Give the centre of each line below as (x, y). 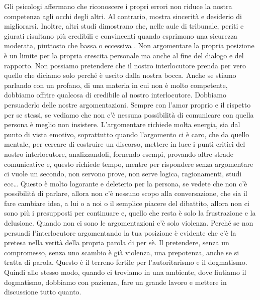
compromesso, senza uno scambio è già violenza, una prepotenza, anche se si (122, 252)
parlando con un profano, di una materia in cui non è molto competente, (116, 85)
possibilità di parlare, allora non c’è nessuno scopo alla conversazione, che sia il (126, 193)
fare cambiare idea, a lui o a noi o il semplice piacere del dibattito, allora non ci (127, 203)
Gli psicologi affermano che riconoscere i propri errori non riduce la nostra (118, 6)
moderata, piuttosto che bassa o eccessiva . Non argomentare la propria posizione (129, 45)
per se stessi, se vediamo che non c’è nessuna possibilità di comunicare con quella (129, 114)
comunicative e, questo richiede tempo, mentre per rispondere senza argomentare (129, 164)
